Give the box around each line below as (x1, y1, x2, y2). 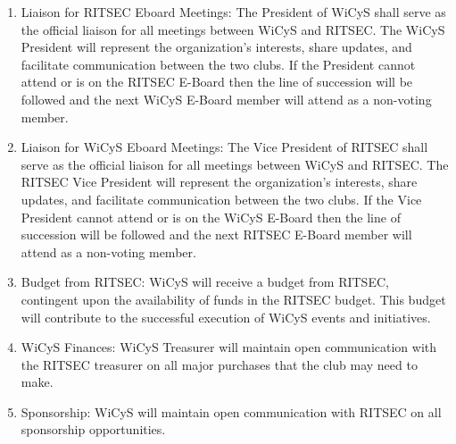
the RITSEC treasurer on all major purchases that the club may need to (21, 355, 418, 373)
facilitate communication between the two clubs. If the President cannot (21, 54, 416, 73)
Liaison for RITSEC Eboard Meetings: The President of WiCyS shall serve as (21, 3, 446, 21)
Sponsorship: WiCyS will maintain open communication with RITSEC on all (21, 402, 442, 421)
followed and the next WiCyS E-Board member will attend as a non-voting (21, 89, 432, 108)
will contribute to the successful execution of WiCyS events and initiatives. (21, 307, 431, 326)
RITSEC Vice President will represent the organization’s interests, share (21, 172, 418, 191)
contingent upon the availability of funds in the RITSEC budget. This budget (21, 289, 446, 308)
